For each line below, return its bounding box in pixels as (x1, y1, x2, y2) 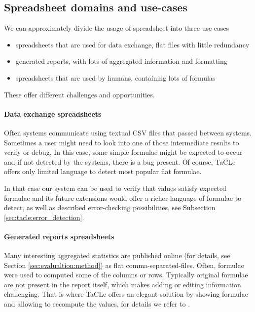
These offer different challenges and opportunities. (4, 89, 155, 99)
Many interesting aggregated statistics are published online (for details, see (4, 250, 230, 261)
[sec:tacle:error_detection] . (4, 212, 84, 222)
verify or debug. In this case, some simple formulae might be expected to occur (4, 147, 243, 157)
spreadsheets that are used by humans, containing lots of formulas (15, 72, 216, 83)
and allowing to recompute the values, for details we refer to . (4, 299, 190, 309)
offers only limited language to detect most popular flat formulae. (4, 166, 202, 177)
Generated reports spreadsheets (4, 231, 114, 241)
